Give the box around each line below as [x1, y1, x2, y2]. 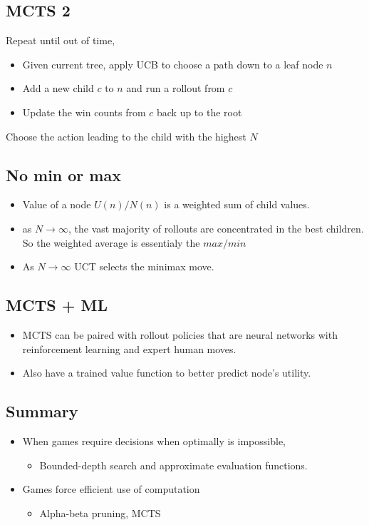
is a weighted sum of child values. [164, 197, 310, 212]
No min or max [6, 163, 121, 185]
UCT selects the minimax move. [74, 259, 214, 274]
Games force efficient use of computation [22, 481, 200, 496]
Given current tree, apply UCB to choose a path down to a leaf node [22, 56, 323, 71]
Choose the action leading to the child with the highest [6, 128, 246, 143]
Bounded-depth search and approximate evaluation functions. [39, 457, 308, 472]
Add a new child [22, 81, 94, 96]
